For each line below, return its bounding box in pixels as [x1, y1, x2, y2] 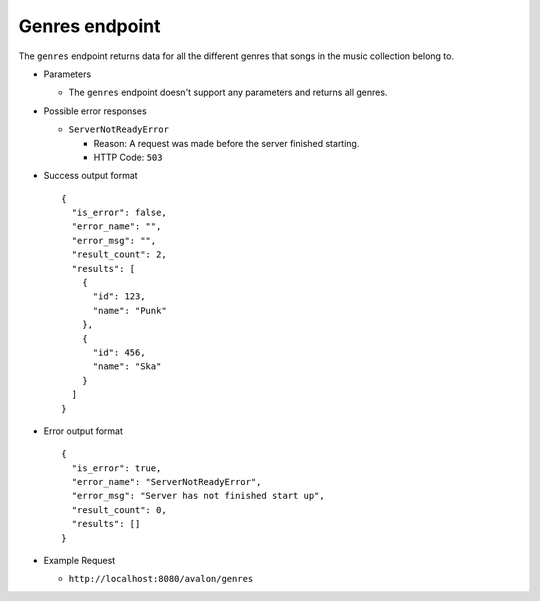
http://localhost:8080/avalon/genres [68, 573, 254, 585]
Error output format [43, 425, 124, 437]
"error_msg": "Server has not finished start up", [71, 490, 325, 502]
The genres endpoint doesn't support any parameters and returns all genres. [68, 86, 388, 99]
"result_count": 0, [71, 504, 167, 515]
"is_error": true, [71, 462, 162, 474]
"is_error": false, [71, 207, 167, 219]
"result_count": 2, [71, 249, 167, 260]
